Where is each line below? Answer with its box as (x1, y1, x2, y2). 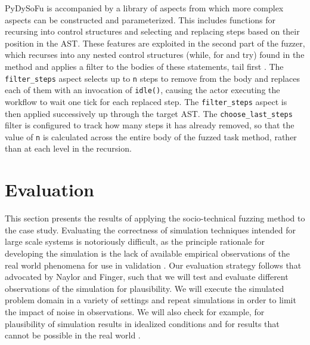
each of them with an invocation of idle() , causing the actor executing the (5, 84, 280, 96)
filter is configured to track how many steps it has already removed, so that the (5, 119, 294, 131)
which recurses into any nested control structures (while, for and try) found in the (5, 48, 305, 61)
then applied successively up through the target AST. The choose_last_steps (5, 107, 293, 119)
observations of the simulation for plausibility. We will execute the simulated (5, 282, 284, 294)
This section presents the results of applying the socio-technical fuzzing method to (5, 212, 305, 224)
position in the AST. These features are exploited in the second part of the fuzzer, (5, 36, 305, 49)
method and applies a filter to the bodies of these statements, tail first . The (5, 60, 284, 72)
